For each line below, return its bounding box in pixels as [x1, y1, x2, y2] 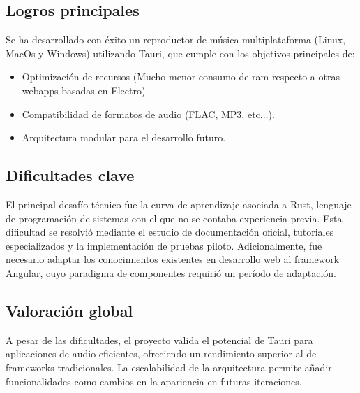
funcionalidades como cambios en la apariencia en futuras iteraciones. [6, 373, 302, 388]
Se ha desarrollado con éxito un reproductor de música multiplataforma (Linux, [6, 32, 346, 47]
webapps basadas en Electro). [22, 83, 149, 97]
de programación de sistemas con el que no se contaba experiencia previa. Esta [6, 210, 343, 225]
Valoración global [6, 299, 133, 321]
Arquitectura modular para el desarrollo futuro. [22, 130, 226, 145]
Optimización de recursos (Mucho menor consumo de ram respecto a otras [22, 69, 340, 84]
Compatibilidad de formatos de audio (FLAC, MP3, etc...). [22, 106, 275, 121]
